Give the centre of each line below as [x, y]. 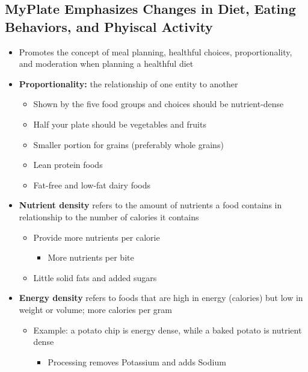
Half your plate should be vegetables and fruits [120, 124]
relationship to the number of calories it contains [109, 216]
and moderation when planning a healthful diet [106, 64]
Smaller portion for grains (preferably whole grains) [128, 144]
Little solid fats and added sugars [95, 277]
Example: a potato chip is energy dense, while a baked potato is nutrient [168, 330]
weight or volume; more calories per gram [95, 309]
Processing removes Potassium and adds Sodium [137, 361]
